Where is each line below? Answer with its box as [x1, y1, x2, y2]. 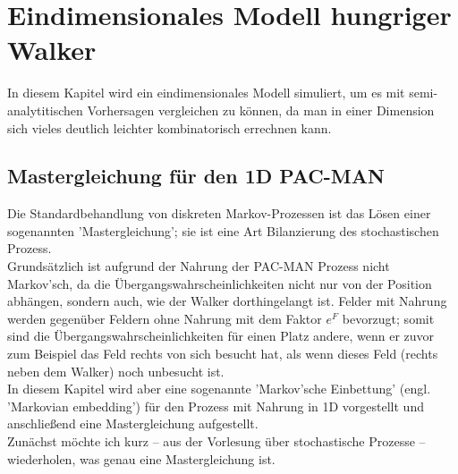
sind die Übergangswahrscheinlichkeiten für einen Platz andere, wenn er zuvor [7, 326, 435, 345]
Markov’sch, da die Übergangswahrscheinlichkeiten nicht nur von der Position [7, 274, 432, 292]
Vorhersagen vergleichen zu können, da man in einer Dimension [87, 100, 435, 119]
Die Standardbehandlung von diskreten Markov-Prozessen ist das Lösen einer [7, 204, 431, 223]
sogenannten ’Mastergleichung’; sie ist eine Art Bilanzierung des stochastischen [7, 221, 439, 240]
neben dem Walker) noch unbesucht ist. [7, 361, 225, 380]
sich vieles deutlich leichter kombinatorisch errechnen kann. [7, 118, 332, 137]
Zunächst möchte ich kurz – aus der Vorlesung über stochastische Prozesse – [7, 432, 426, 451]
